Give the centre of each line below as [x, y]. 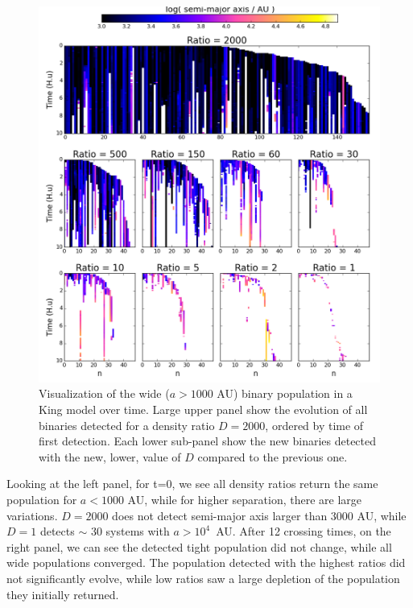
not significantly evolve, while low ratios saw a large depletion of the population [203, 578]
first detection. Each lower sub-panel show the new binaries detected [208, 441]
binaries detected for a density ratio [127, 425]
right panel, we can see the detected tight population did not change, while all [199, 546]
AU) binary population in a [285, 393]
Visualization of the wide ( [104, 393]
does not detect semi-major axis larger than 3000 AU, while [259, 515]
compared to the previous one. [273, 456]
